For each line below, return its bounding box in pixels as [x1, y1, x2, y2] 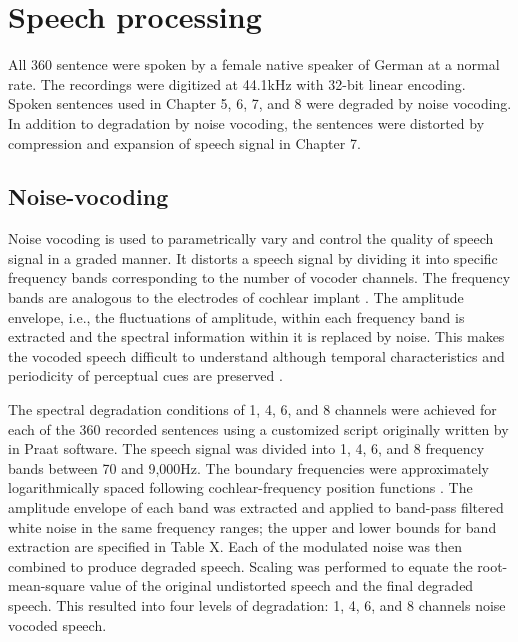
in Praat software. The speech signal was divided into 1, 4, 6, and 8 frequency [8, 438, 485, 459]
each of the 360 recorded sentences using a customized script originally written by [8, 418, 509, 439]
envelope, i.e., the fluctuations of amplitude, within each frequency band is [8, 306, 465, 327]
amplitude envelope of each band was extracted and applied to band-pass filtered [8, 497, 504, 518]
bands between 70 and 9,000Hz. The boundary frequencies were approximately [8, 457, 489, 478]
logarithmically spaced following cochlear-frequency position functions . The [8, 477, 473, 498]
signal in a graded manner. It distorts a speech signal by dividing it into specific [8, 247, 498, 268]
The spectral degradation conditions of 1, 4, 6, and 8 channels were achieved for [8, 399, 497, 420]
